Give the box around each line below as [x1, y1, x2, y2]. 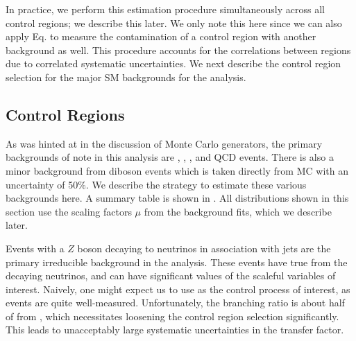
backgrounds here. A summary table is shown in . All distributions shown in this [6, 191, 349, 205]
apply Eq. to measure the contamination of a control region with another [6, 29, 316, 44]
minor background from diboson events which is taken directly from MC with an [6, 163, 348, 177]
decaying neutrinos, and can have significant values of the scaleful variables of [6, 268, 336, 283]
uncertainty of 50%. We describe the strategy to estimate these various [6, 177, 307, 191]
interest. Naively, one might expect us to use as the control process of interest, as [6, 281, 350, 296]
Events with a [6, 241, 65, 255]
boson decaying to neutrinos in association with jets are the [77, 241, 331, 255]
